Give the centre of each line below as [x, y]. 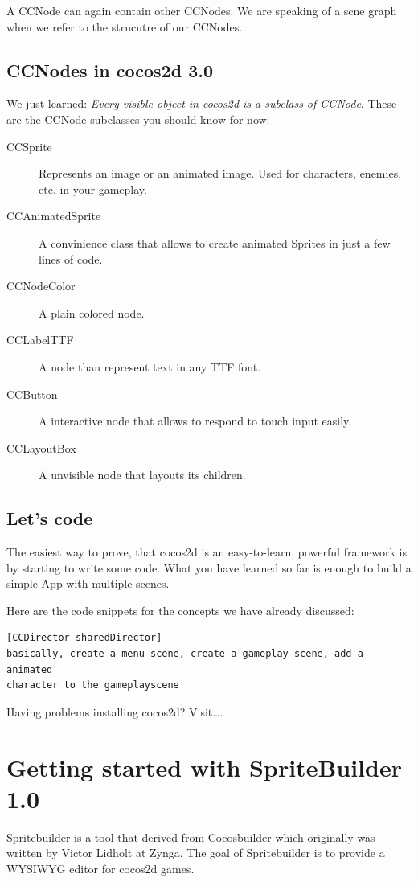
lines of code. [71, 258]
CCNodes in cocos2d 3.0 [110, 70]
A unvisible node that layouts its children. [142, 475]
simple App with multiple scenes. [88, 583]
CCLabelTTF [40, 340]
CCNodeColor [41, 286]
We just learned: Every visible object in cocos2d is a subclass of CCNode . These [202, 103]
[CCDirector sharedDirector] [84, 638]
